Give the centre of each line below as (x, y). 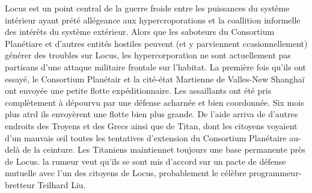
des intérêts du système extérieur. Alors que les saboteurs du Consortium (140, 32)
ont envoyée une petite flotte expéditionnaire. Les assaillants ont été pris (138, 90)
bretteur (20, 184)
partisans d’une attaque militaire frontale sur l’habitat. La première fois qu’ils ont (155, 66)
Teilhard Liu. (62, 184)
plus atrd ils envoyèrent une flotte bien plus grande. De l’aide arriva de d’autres (151, 114)
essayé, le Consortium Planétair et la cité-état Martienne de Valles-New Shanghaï (155, 78)
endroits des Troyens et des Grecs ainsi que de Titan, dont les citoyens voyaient (151, 125)
